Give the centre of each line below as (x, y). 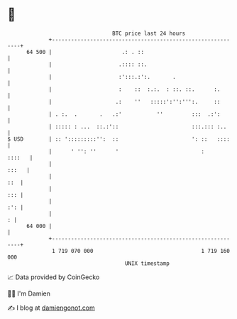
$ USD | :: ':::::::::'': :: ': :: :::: (119, 139)
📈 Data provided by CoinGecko (54, 277)
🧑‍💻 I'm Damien (29, 293)
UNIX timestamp (147, 263)
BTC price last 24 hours (149, 33)
